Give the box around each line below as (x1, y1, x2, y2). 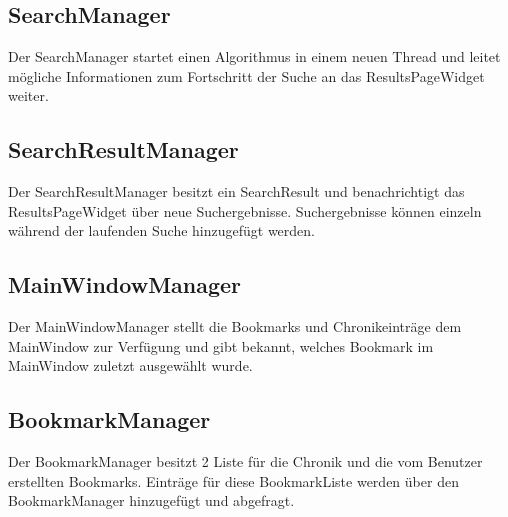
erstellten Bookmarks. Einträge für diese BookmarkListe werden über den (8, 470, 459, 491)
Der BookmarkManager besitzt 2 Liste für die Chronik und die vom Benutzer (8, 451, 483, 472)
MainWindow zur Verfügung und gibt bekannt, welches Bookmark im (8, 335, 434, 356)
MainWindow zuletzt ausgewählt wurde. (8, 355, 253, 376)
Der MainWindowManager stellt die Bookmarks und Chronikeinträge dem (8, 316, 462, 337)
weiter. (8, 85, 49, 106)
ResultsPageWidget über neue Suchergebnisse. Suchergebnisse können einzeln (8, 200, 482, 221)
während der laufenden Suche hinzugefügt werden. (8, 220, 315, 241)
